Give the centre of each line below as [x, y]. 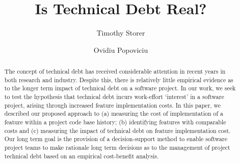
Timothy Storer [121, 33]
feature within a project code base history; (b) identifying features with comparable [115, 122]
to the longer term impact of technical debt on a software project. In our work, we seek [120, 88]
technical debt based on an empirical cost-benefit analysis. [82, 156]
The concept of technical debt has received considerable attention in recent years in [115, 71]
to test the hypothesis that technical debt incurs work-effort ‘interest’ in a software [114, 97]
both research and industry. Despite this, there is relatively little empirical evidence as [119, 79]
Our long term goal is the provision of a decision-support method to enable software [116, 139]
